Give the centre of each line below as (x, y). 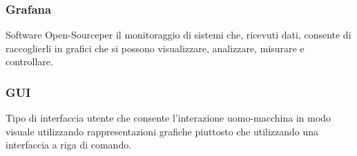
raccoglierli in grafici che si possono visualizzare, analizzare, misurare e (155, 48)
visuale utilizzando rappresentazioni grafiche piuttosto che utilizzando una (162, 131)
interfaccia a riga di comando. (69, 145)
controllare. (29, 62)
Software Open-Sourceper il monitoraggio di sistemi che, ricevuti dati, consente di (178, 35)
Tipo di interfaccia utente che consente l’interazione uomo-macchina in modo (168, 118)
